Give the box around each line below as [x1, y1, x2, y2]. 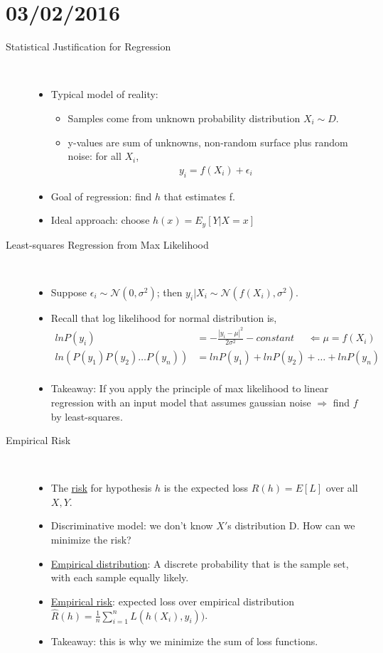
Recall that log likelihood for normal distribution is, [50, 310, 277, 325]
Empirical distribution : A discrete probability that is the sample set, [50, 556, 349, 571]
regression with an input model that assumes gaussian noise [50, 394, 311, 409]
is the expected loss [163, 480, 249, 495]
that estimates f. [163, 188, 235, 203]
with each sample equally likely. [50, 570, 189, 585]
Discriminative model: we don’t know [50, 518, 213, 533]
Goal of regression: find [50, 188, 152, 203]
